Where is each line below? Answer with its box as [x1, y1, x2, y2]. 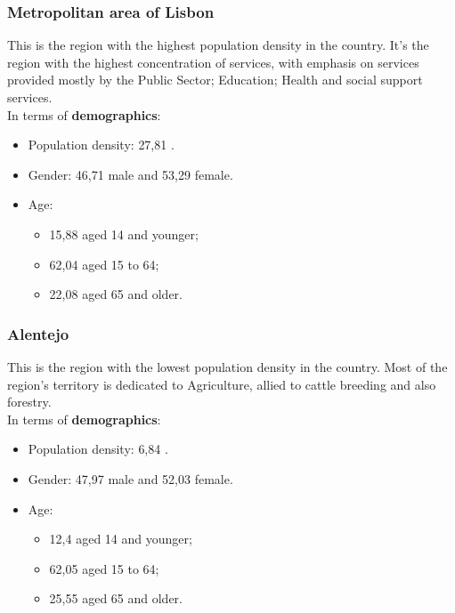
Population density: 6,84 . [28, 440, 168, 458]
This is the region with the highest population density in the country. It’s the [7, 36, 429, 54]
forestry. [7, 392, 52, 411]
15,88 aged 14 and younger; [49, 224, 199, 243]
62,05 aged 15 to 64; [49, 559, 159, 577]
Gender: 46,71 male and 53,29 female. [28, 165, 233, 183]
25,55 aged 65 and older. [49, 589, 183, 608]
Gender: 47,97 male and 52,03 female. [28, 469, 233, 488]
